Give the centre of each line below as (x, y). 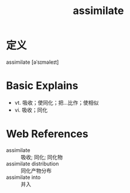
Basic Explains (42, 86)
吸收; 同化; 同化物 (42, 157)
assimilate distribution (32, 163)
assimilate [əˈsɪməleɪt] (32, 62)
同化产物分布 (36, 170)
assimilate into (23, 177)
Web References (47, 134)
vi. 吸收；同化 (31, 110)
